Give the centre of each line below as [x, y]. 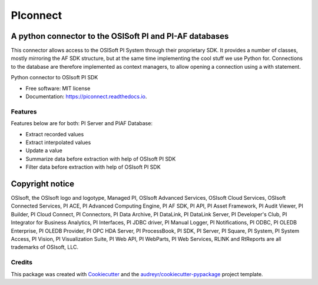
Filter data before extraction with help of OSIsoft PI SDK [93, 167]
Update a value [44, 150]
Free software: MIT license [58, 88]
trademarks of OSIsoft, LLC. [45, 247]
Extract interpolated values [58, 142]
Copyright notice [43, 184]
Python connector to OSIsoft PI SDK [54, 78]
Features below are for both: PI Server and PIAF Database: [82, 123]
